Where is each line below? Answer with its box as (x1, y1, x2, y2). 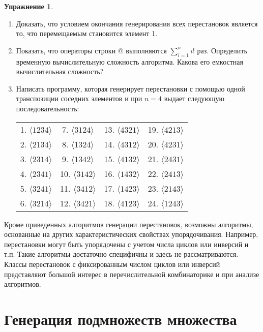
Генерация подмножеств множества (4, 308, 237, 329)
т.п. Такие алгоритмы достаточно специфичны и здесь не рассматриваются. (4, 249, 239, 259)
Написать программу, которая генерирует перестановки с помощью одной (16, 83, 245, 94)
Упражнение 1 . (4, 1, 53, 11)
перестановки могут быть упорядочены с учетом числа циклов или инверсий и (4, 238, 249, 249)
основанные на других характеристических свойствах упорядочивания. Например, (4, 229, 258, 239)
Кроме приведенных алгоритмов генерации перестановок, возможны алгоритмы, (4, 219, 253, 229)
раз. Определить (197, 45, 247, 55)
